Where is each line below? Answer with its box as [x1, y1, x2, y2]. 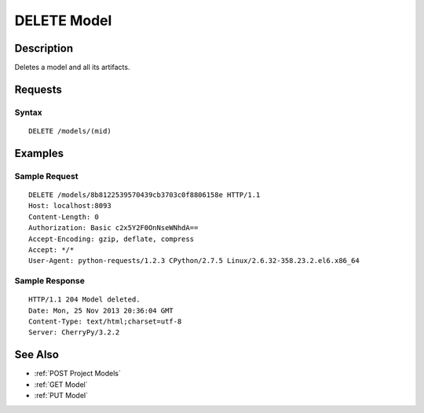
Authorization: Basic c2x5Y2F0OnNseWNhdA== [28, 224, 199, 232]
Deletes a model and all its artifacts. [14, 63, 130, 72]
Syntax [14, 107, 42, 118]
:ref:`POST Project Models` [34, 369, 122, 378]
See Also [14, 348, 59, 361]
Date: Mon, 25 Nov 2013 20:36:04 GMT [28, 306, 174, 315]
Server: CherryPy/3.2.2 [28, 328, 120, 337]
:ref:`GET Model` [34, 379, 88, 389]
